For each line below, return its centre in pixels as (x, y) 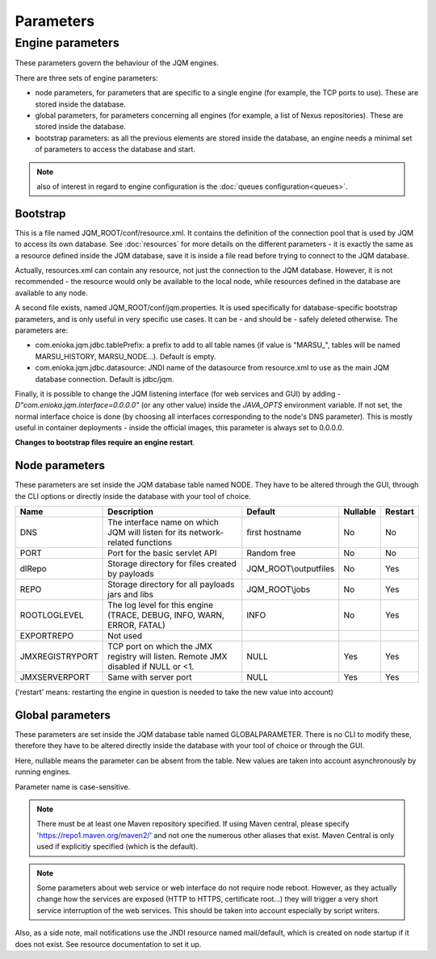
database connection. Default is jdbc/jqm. (105, 379)
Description (130, 512)
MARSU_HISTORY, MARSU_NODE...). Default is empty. (126, 356)
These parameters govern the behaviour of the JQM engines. (117, 63)
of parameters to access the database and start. (115, 149)
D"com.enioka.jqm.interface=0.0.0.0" (77, 405)
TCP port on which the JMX (160, 647)
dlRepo (34, 569)
